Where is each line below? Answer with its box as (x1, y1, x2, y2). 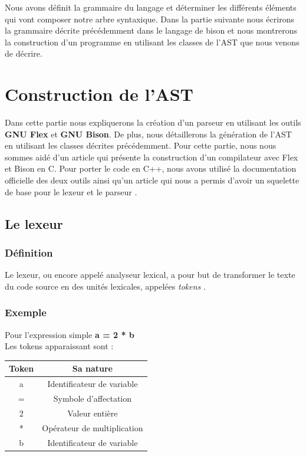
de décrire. (5, 47, 42, 60)
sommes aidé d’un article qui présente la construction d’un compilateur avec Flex (5, 150, 298, 163)
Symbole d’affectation (53, 392, 132, 405)
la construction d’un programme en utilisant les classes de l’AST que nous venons (5, 35, 300, 48)
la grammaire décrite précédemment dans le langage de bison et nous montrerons (5, 24, 297, 37)
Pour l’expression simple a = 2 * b (5, 328, 134, 340)
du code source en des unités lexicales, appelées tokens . (5, 280, 206, 292)
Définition (5, 245, 53, 260)
